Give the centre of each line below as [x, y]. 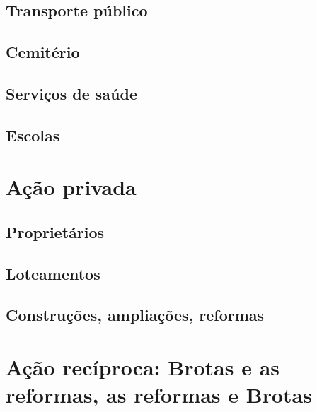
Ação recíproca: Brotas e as [143, 367]
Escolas [33, 135]
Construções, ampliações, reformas [135, 315]
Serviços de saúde [71, 93]
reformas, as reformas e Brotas [159, 395]
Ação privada [71, 187]
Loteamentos [53, 273]
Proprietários [55, 231]
